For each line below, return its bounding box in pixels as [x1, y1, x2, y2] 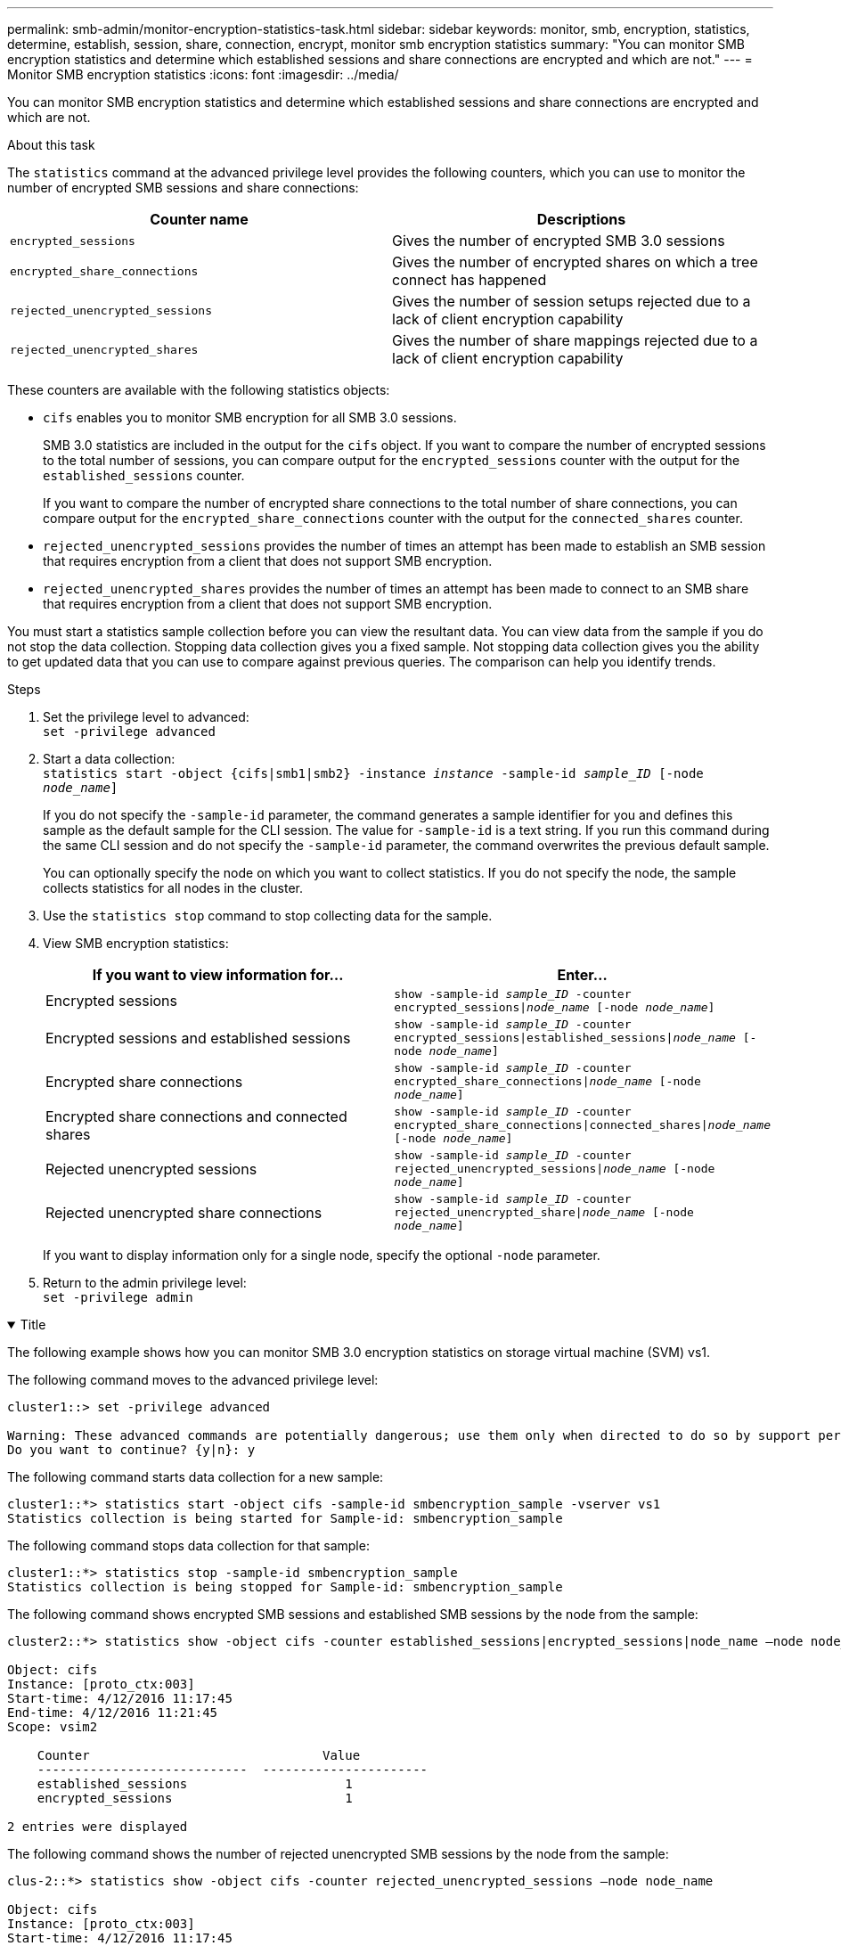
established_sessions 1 [37, 1777, 353, 1791]
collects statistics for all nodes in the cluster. [43, 880, 303, 895]
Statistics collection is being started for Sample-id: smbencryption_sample [7, 1511, 563, 1525]
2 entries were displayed [7, 1819, 188, 1834]
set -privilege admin [43, 1290, 193, 1304]
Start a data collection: [43, 751, 176, 766]
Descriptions [536, 210, 626, 228]
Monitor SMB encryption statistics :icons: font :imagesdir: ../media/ [7, 67, 399, 82]
